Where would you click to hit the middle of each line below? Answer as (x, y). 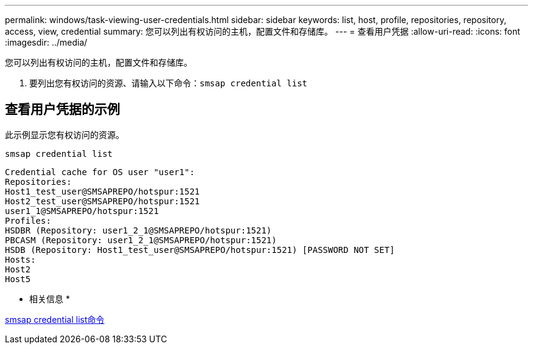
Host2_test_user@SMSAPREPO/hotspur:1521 (103, 201)
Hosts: (20, 259)
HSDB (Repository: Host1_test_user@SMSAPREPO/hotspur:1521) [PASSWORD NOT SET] (200, 250)
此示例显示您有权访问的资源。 (64, 134)
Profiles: (28, 220)
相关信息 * (50, 299)
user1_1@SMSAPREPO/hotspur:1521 (82, 211)
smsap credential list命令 (55, 319)
